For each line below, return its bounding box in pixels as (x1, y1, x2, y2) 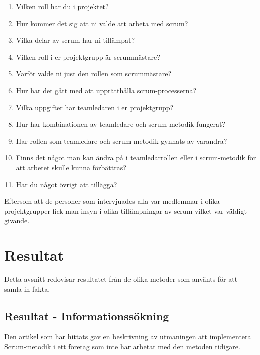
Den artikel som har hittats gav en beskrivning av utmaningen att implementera (4, 331, 251, 342)
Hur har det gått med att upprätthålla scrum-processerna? (16, 85, 197, 95)
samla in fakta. (4, 283, 50, 294)
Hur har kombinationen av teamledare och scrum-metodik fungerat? (16, 119, 225, 129)
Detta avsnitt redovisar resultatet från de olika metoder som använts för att (4, 274, 238, 284)
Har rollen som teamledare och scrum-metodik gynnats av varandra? (16, 135, 227, 146)
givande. (4, 215, 30, 226)
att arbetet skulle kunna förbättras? (16, 162, 126, 172)
